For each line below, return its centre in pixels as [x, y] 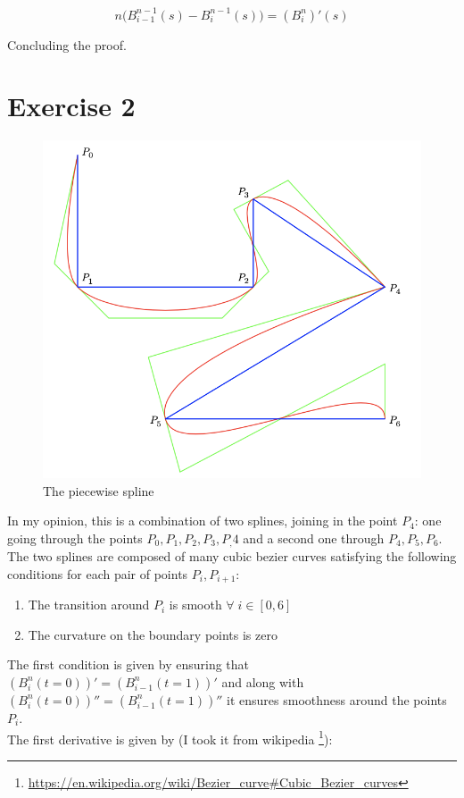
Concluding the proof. [67, 44]
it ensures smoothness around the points [337, 699]
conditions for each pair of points [98, 573]
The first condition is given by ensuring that [128, 664]
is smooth [195, 605]
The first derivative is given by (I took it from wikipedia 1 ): [170, 737]
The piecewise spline [99, 490]
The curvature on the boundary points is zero [153, 634]
